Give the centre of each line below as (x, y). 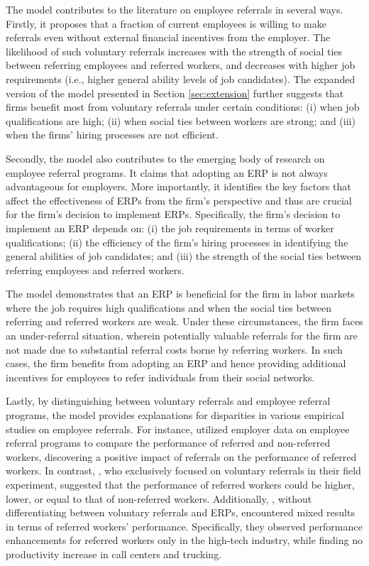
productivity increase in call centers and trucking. (114, 554)
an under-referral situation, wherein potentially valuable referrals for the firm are (182, 336)
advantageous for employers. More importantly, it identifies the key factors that (178, 186)
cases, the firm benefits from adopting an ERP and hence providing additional (176, 363)
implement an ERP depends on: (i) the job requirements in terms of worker (170, 228)
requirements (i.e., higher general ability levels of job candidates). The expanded (181, 78)
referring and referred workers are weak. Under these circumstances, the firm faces (184, 321)
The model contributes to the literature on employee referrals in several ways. (175, 9)
